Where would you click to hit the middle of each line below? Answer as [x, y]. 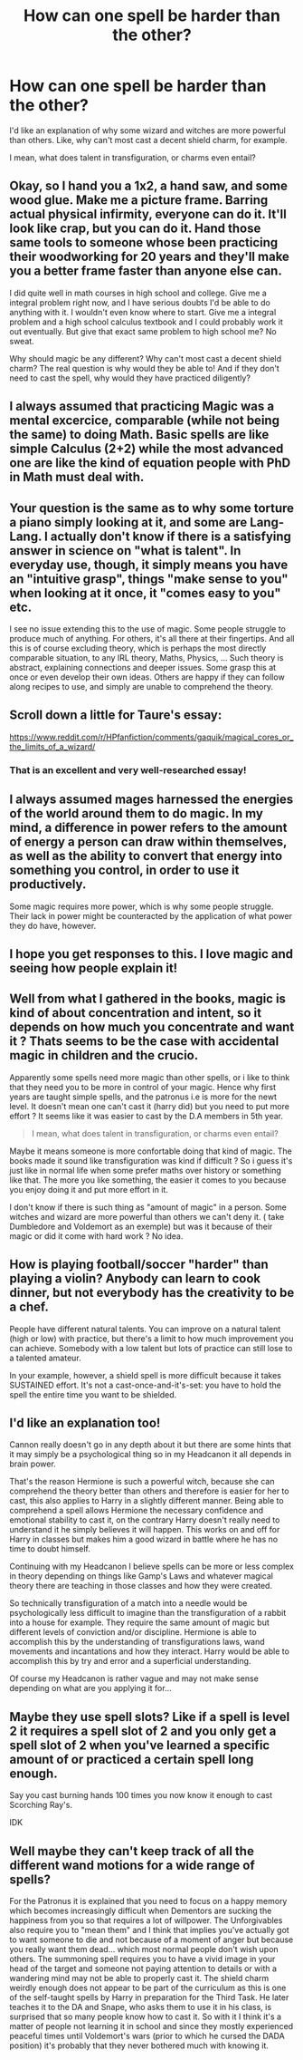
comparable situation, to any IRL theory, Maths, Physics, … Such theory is [147, 657]
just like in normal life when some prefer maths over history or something [146, 1170]
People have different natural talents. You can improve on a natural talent [145, 1329]
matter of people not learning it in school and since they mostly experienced [151, 2026]
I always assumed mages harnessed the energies [151, 800]
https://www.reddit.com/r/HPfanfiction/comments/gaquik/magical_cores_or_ [151, 737]
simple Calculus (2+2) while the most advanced [147, 449]
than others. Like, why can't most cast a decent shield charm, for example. [148, 140]
